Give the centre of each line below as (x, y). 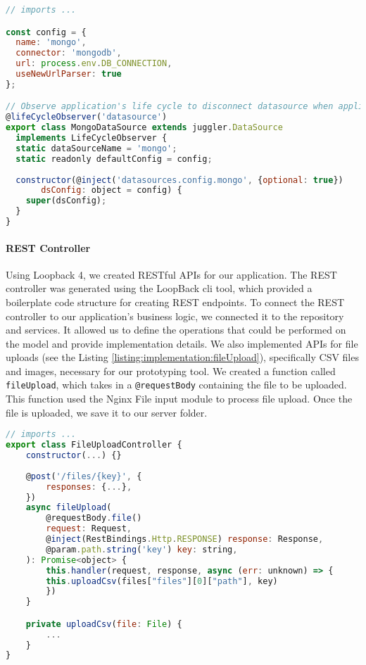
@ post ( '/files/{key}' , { (84, 476)
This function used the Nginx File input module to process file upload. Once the (179, 399)
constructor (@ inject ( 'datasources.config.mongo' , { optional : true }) (179, 180)
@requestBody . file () (94, 518)
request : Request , (89, 529)
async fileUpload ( (69, 508)
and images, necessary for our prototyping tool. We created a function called (171, 370)
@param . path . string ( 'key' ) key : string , (142, 549)
